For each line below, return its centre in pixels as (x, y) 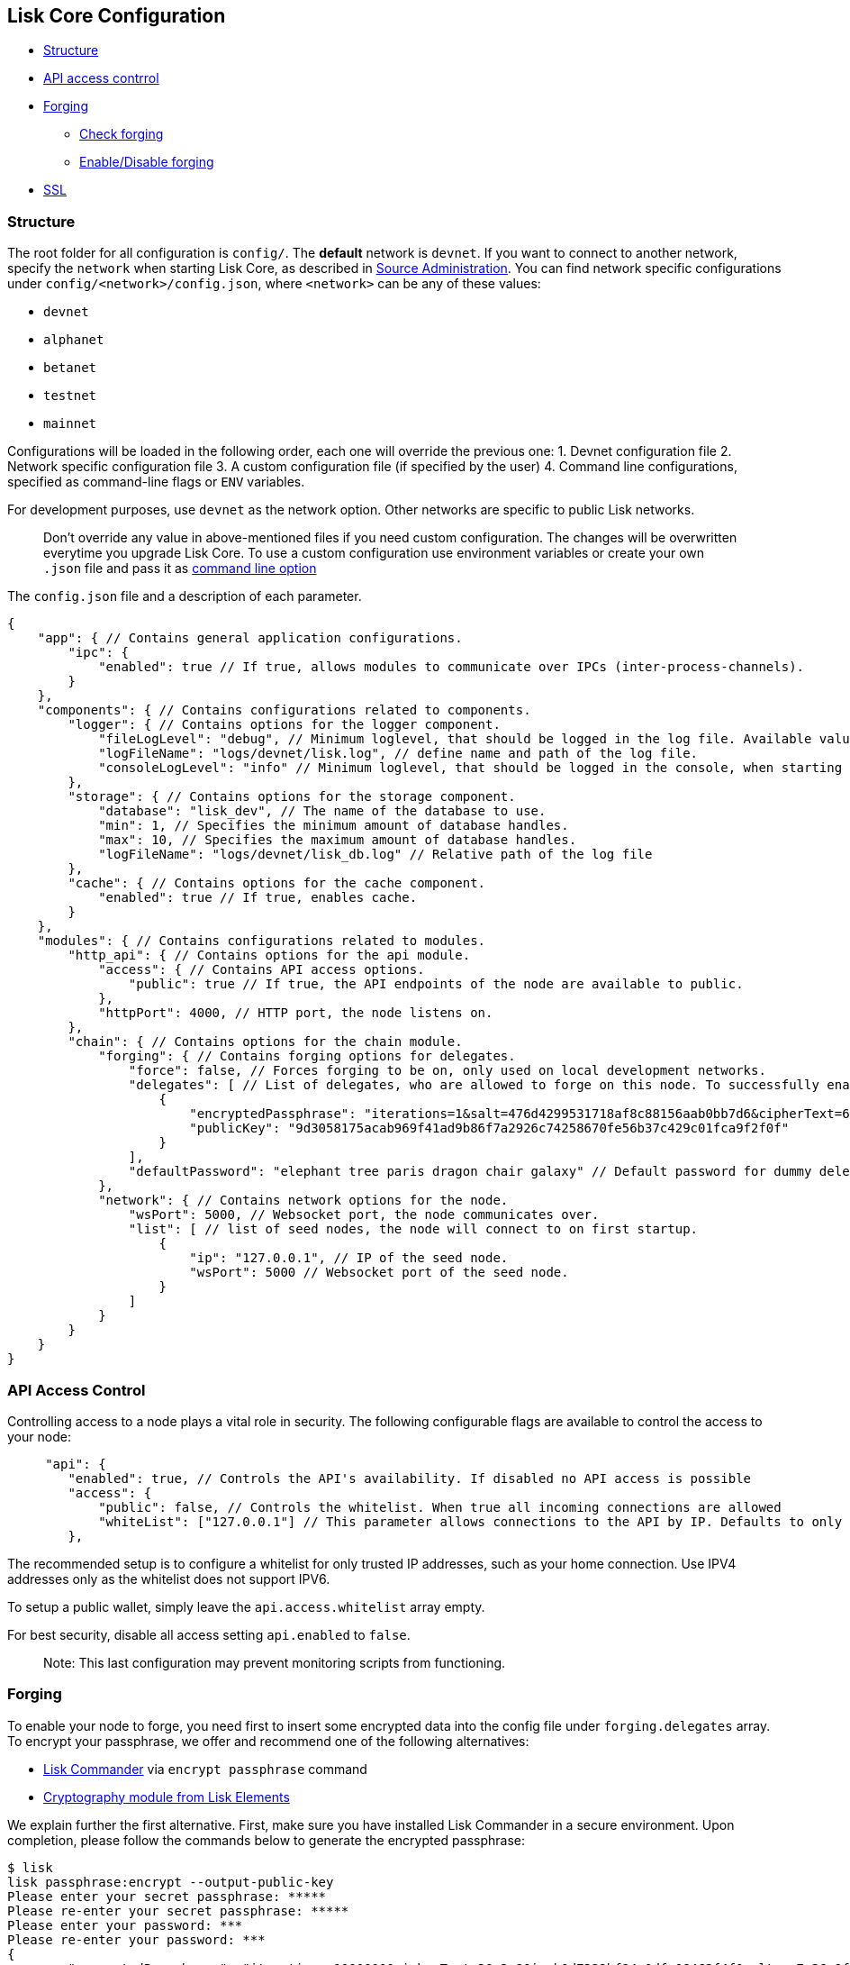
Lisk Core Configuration (117, 16)
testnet (70, 396)
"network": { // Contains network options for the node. (303, 1201)
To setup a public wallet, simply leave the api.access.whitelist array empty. (246, 1606)
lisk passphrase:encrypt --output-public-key (171, 1882)
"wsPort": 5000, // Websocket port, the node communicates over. (364, 1215)
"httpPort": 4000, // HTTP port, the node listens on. (296, 1013)
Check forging (122, 134)
